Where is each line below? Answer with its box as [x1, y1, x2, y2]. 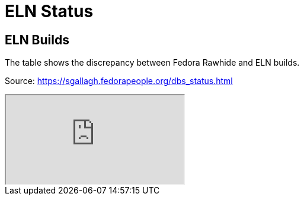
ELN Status [5, 1, 94, 21]
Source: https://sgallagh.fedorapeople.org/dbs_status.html [5, 76, 233, 86]
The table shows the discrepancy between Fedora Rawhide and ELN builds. [5, 57, 300, 68]
